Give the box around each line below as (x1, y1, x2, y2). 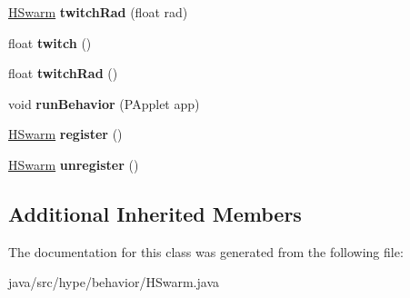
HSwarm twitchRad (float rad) (8, 3, 188, 21)
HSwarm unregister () (8, 154, 139, 174)
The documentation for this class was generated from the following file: (8, 242, 404, 261)
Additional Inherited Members (8, 199, 302, 227)
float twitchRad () (8, 64, 118, 83)
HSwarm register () (8, 124, 123, 144)
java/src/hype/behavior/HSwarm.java (8, 273, 219, 292)
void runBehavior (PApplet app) (8, 94, 200, 113)
